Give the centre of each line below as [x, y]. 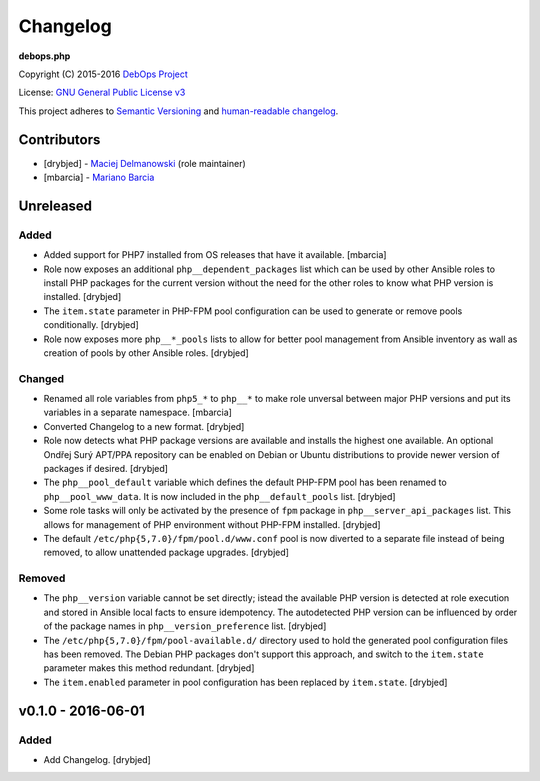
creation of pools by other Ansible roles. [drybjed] [146, 352]
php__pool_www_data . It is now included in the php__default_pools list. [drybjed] [219, 496]
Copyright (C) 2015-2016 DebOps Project [103, 74]
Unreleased [55, 205]
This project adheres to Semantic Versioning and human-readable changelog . [178, 111]
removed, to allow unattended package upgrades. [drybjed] [166, 552]
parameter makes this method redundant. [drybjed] [149, 668]
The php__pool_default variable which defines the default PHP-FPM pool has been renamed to [245, 482]
